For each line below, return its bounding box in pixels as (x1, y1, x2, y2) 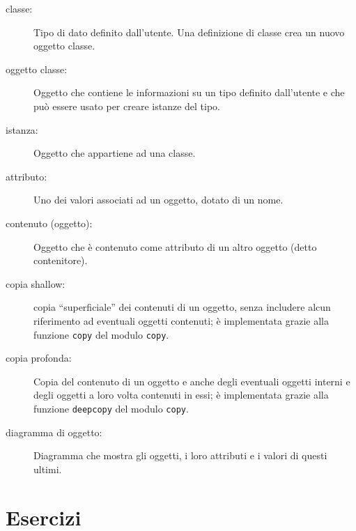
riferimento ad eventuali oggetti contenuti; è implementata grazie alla (33, 313, 329, 328)
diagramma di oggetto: (6, 424, 102, 439)
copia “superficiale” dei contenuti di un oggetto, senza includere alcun (33, 300, 331, 314)
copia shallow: (6, 276, 65, 291)
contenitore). (33, 253, 88, 268)
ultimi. (33, 461, 62, 476)
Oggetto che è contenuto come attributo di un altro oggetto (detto (33, 239, 317, 254)
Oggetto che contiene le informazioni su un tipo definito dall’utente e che (33, 85, 345, 100)
